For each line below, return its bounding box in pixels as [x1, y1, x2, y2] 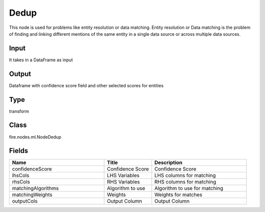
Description [154, 159, 183, 166]
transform [9, 108, 29, 114]
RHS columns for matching [154, 179, 216, 186]
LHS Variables [107, 172, 140, 179]
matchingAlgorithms [12, 185, 59, 192]
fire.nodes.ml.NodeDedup [9, 134, 61, 140]
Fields [9, 147, 28, 155]
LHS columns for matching [154, 172, 216, 179]
